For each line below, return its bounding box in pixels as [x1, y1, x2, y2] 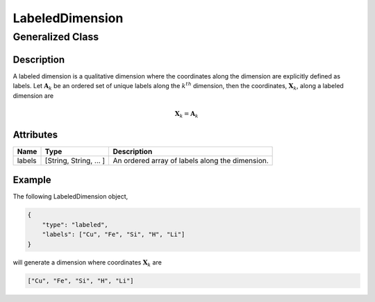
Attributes [12, 128, 58, 140]
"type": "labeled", [42, 221, 109, 228]
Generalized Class [12, 31, 99, 43]
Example [12, 174, 51, 186]
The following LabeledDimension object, [12, 192, 128, 201]
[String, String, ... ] [44, 156, 106, 165]
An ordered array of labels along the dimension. [112, 156, 269, 165]
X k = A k [174, 110, 199, 119]
